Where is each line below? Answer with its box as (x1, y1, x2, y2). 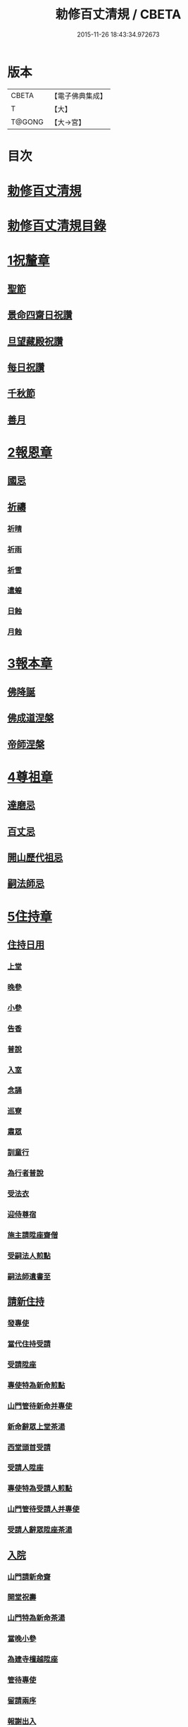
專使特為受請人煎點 (7, 1484, 73, 1494)
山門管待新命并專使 (7, 1401, 73, 1411)
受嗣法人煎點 (7, 1251, 51, 1261)
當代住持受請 (7, 1339, 51, 1349)
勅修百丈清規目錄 (7, 218, 107, 234)
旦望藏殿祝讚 (7, 335, 63, 347)
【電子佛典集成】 (50, 91, 107, 101)
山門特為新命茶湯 (7, 1613, 65, 1623)
